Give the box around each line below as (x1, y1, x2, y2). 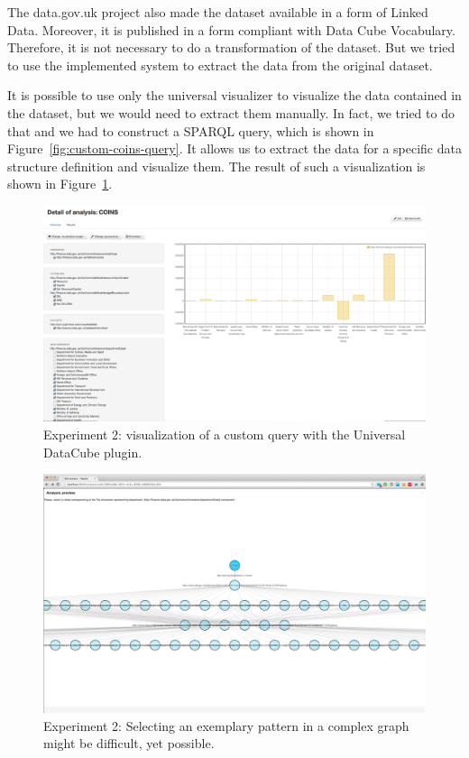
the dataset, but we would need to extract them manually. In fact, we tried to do (7, 103, 455, 122)
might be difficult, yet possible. (43, 734, 215, 753)
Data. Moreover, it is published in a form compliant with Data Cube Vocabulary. (7, 20, 455, 39)
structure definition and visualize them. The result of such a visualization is (7, 156, 426, 175)
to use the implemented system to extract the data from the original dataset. (7, 55, 433, 74)
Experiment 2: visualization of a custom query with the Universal (43, 425, 406, 444)
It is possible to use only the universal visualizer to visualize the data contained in (7, 86, 462, 105)
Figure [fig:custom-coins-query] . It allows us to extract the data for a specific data (7, 139, 462, 158)
